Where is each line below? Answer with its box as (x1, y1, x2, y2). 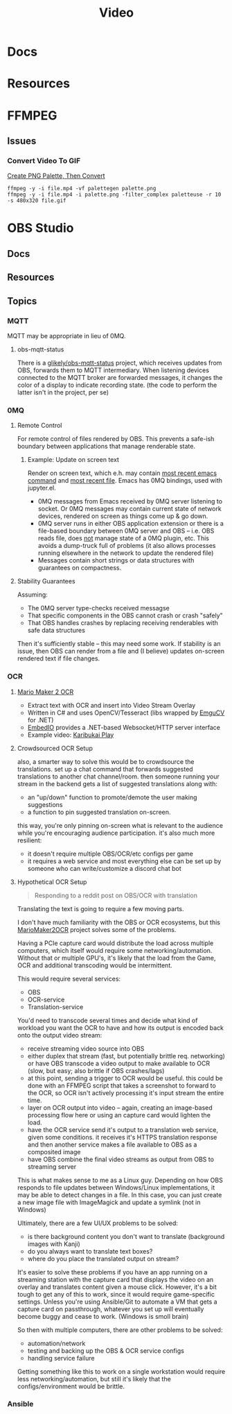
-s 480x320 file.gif (7, 197, 67, 204)
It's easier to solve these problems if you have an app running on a (17, 1267, 208, 1276)
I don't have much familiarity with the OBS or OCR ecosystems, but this (17, 918, 220, 926)
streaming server (27, 1162, 77, 1171)
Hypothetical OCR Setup (17, 877, 87, 886)
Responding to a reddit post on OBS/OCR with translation (34, 891, 197, 899)
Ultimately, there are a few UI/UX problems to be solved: (17, 1219, 179, 1227)
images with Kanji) (27, 1240, 81, 1248)
